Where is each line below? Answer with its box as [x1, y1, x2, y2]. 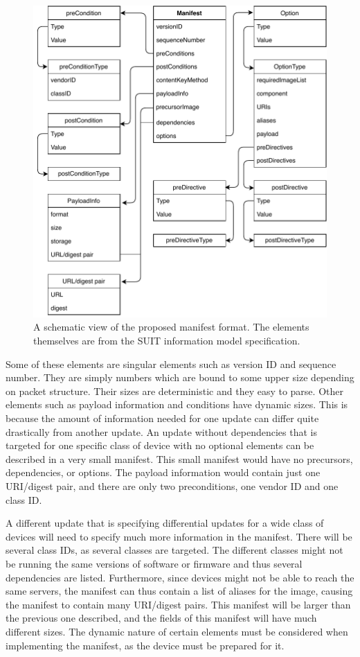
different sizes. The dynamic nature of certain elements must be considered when [6, 624, 348, 638]
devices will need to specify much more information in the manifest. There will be [6, 529, 352, 543]
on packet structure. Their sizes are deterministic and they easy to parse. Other [6, 383, 343, 398]
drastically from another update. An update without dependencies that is [6, 424, 317, 439]
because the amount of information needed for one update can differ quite [6, 411, 319, 426]
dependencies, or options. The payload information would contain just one [6, 465, 321, 480]
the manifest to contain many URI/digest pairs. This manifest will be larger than [6, 597, 351, 611]
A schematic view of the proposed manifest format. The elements [33, 319, 309, 334]
